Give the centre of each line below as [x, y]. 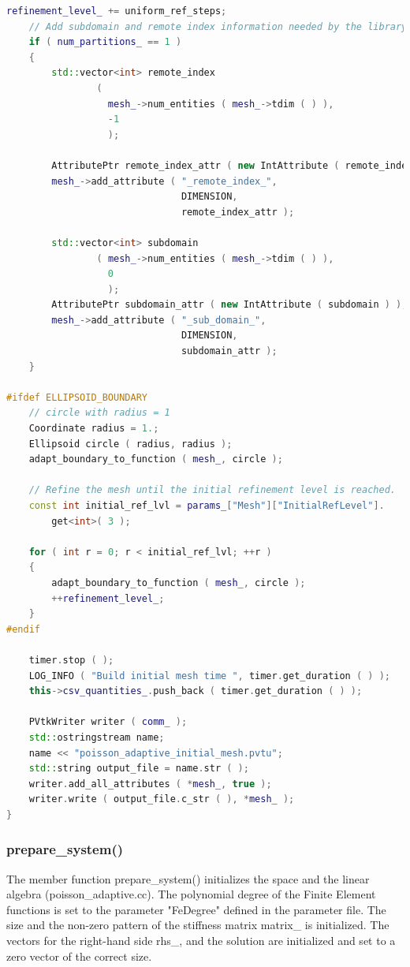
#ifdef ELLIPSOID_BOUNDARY [77, 397]
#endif [23, 629]
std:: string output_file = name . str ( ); [139, 769]
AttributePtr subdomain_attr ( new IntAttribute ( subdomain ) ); [229, 305]
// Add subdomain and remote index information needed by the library [218, 26]
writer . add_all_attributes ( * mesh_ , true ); [150, 784]
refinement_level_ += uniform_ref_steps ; [117, 11]
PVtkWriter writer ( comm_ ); [108, 722]
